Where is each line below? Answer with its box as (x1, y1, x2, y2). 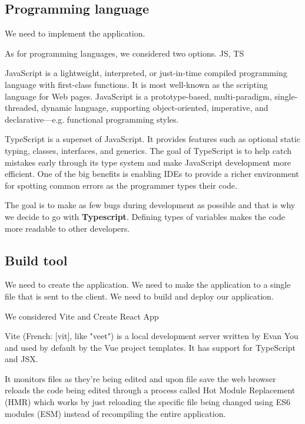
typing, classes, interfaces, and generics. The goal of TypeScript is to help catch (5, 144, 292, 156)
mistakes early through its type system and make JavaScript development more (5, 156, 291, 168)
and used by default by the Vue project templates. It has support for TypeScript (5, 341, 296, 353)
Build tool (5, 251, 68, 269)
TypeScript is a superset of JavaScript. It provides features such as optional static (5, 133, 300, 145)
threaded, (5, 101, 39, 114)
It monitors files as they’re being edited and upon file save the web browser (5, 372, 276, 384)
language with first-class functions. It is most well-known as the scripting (5, 78, 268, 90)
